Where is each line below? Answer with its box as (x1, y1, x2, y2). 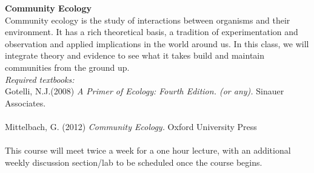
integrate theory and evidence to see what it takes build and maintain (5, 49, 265, 62)
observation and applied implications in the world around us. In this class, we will (5, 37, 309, 50)
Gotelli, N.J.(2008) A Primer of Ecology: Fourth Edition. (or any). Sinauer (5, 85, 284, 97)
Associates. (5, 96, 46, 109)
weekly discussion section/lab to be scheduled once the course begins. (5, 155, 262, 168)
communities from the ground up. (5, 60, 130, 73)
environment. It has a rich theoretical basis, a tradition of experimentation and (5, 25, 298, 38)
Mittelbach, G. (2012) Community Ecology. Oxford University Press (5, 120, 257, 132)
